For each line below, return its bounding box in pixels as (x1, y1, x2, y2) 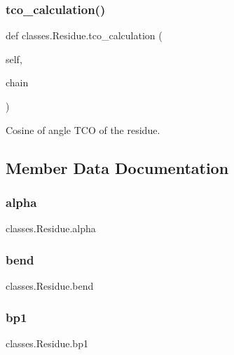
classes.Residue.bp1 (6, 335, 88, 350)
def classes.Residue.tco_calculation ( (6, 28, 163, 43)
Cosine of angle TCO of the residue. (6, 122, 160, 137)
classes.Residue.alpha (6, 221, 96, 236)
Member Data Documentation (6, 156, 229, 178)
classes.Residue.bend (6, 279, 94, 293)
